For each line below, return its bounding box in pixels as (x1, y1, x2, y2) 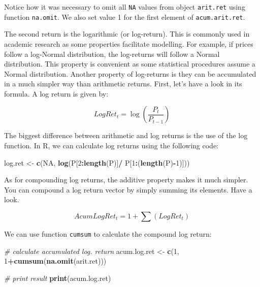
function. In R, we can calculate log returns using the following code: (4, 140, 218, 151)
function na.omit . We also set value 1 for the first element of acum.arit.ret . (4, 11, 245, 22)
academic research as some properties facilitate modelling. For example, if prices (4, 38, 253, 49)
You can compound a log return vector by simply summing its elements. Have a (4, 184, 252, 195)
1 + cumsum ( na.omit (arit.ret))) (4, 256, 107, 266)
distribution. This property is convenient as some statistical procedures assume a (4, 58, 255, 69)
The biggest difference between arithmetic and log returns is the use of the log (4, 130, 248, 141)
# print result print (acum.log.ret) (4, 272, 111, 283)
